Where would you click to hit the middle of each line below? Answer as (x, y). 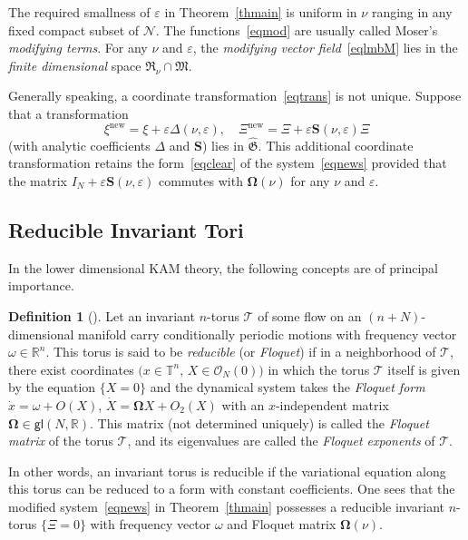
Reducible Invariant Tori (126, 229)
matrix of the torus (61, 441)
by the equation (52, 387)
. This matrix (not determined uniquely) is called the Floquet (259, 422)
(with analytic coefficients (79, 145)
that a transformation (68, 113)
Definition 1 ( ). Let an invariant (102, 315)
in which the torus (319, 369)
